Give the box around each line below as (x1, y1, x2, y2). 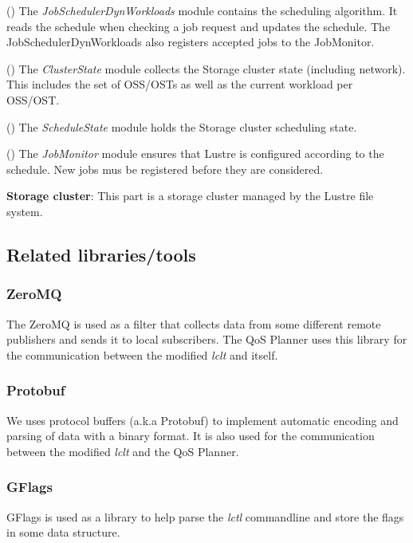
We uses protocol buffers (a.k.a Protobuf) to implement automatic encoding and (6, 411, 399, 428)
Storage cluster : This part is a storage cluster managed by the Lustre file (6, 187, 374, 204)
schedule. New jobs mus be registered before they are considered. (6, 160, 324, 177)
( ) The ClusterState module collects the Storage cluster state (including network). (6, 60, 406, 77)
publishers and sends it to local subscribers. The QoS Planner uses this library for (6, 331, 407, 348)
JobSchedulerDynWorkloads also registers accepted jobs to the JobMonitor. (6, 33, 375, 50)
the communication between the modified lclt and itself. (6, 346, 278, 363)
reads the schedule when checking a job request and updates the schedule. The (6, 18, 391, 34)
